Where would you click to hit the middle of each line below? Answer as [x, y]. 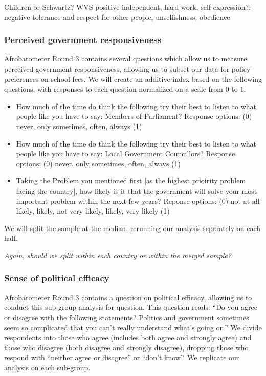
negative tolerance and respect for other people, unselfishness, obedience [117, 17]
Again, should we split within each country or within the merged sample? [118, 255]
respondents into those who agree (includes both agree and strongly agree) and [128, 337]
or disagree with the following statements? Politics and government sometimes [127, 317]
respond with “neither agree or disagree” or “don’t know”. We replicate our [122, 357]
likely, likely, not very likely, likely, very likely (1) [93, 211]
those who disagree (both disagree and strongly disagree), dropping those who [126, 347]
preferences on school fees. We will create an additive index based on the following [133, 79]
